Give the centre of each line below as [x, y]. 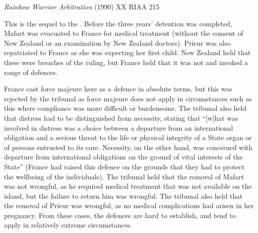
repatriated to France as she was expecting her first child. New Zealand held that [128, 52]
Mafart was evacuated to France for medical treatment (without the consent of [124, 33]
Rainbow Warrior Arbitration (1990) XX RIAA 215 [82, 6]
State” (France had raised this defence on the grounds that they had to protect [124, 166]
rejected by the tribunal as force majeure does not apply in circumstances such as [128, 98]
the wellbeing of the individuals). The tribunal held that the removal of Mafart [124, 176]
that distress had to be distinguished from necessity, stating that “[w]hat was [121, 117]
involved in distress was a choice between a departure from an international [119, 127]
